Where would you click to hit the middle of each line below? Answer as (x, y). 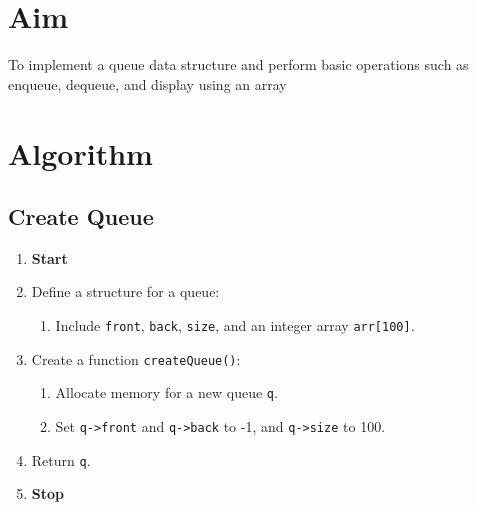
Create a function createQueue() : (136, 358)
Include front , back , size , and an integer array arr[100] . (235, 325)
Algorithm (80, 152)
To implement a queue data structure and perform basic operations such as (238, 64)
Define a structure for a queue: (125, 291)
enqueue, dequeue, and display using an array (147, 83)
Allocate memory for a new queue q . (166, 392)
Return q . (61, 459)
